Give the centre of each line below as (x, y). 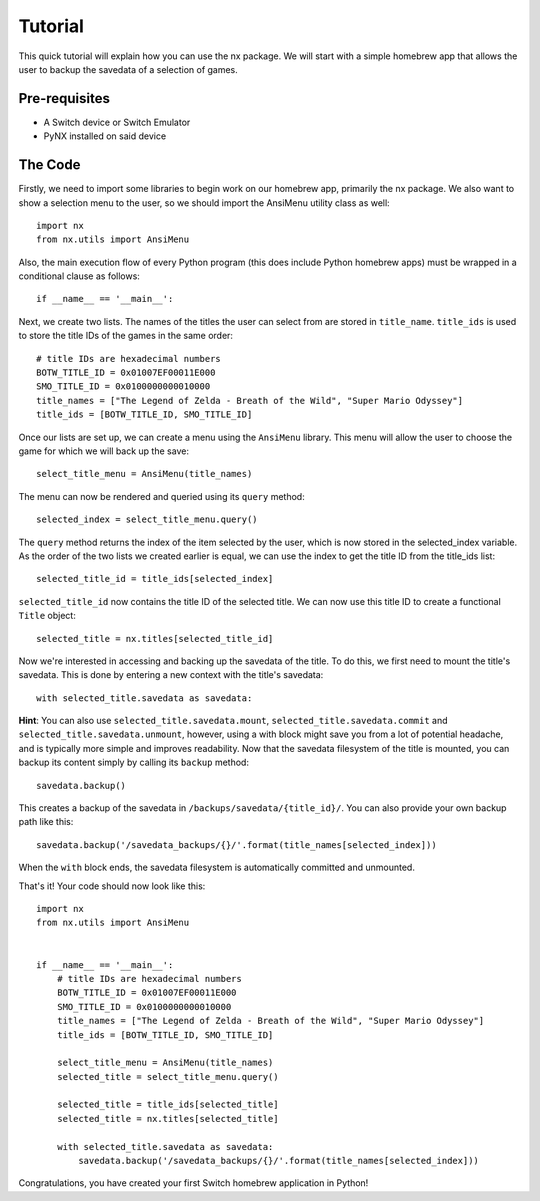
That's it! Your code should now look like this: (112, 886)
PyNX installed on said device (105, 136)
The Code (49, 165)
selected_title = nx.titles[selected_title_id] (155, 638)
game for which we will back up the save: (104, 451)
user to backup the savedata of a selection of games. (128, 69)
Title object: (47, 616)
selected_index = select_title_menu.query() (147, 519)
